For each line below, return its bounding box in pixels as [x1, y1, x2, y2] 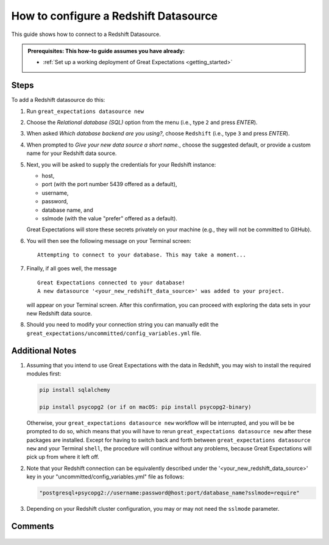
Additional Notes [11, 345, 77, 356]
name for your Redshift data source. [26, 150, 117, 157]
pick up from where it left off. [26, 453, 100, 461]
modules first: [26, 370, 62, 378]
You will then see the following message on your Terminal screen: [26, 237, 191, 244]
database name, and [41, 206, 94, 214]
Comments [11, 521, 54, 531]
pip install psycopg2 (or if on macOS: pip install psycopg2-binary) [39, 403, 252, 410]
